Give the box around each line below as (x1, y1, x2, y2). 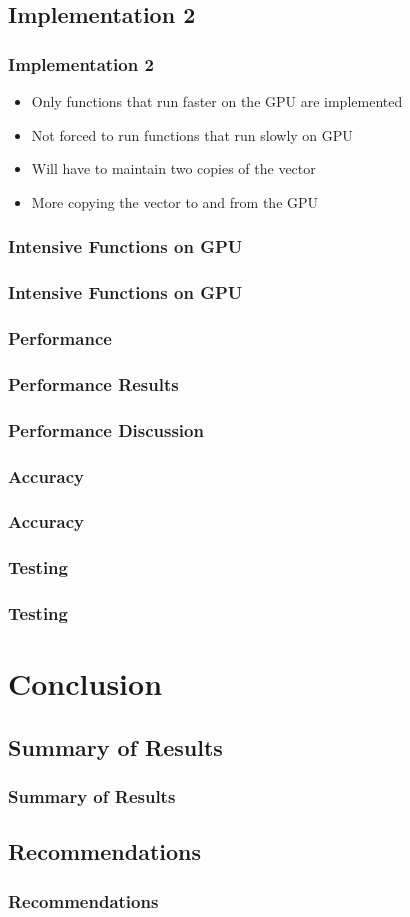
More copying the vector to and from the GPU (31, 191, 319, 212)
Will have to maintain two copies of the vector (31, 158, 316, 179)
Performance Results (8, 371, 179, 396)
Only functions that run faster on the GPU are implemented (31, 91, 403, 111)
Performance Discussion (8, 417, 204, 442)
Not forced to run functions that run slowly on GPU (31, 124, 353, 145)
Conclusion (8, 663, 163, 704)
